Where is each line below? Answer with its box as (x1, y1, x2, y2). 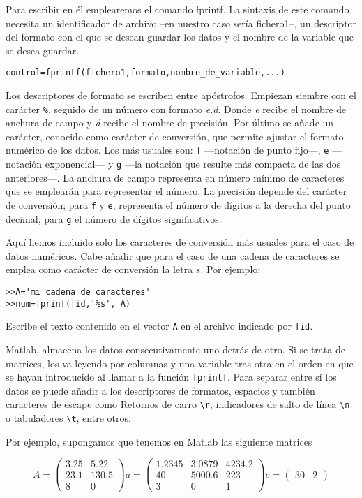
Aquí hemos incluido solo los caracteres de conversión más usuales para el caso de (6, 235, 354, 249)
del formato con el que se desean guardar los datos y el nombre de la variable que (6, 29, 354, 44)
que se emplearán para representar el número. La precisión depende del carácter (6, 184, 347, 198)
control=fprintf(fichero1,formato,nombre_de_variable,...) (6, 68, 285, 78)
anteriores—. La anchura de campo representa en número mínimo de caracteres (6, 170, 345, 184)
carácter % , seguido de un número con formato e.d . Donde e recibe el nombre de (6, 101, 347, 116)
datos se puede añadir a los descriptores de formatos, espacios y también (6, 383, 315, 397)
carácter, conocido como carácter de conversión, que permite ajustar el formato (6, 129, 344, 143)
